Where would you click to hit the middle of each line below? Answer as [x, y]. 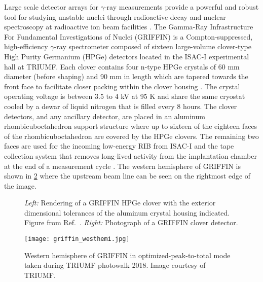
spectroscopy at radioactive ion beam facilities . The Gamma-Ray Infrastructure [129, 27]
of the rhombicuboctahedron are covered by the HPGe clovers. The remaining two [131, 136]
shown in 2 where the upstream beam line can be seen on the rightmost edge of [127, 176]
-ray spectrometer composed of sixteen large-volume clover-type [153, 46]
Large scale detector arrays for [51, 7]
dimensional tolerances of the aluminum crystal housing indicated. [127, 212]
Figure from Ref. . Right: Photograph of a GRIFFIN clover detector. [131, 222]
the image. [20, 185]
